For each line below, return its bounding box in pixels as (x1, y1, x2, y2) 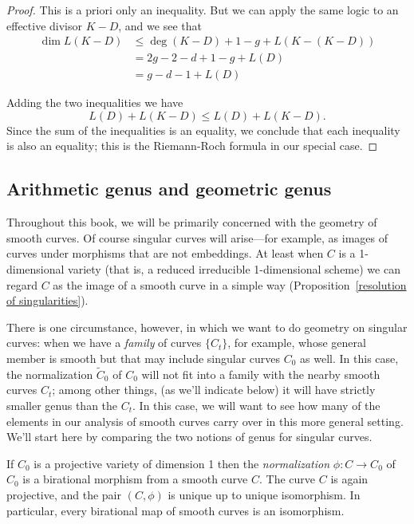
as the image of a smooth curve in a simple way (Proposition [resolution (53, 276, 407, 293)
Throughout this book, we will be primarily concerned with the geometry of (6, 214, 377, 230)
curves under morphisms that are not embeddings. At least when (6, 245, 324, 262)
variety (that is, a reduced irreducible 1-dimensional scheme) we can (68, 261, 400, 278)
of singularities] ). (6, 292, 89, 309)
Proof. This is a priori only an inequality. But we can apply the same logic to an (6, 2, 399, 18)
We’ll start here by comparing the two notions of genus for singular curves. (6, 428, 373, 445)
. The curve (259, 471, 316, 487)
